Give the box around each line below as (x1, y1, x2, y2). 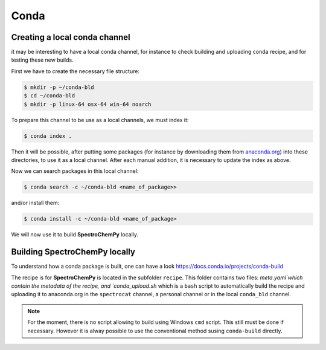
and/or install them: (11, 199, 60, 207)
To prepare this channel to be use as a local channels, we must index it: (11, 116, 189, 123)
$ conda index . (24, 132, 72, 139)
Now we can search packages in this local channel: (11, 167, 139, 175)
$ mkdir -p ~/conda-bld (24, 83, 95, 91)
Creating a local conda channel (11, 32, 131, 42)
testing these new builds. (11, 56, 74, 63)
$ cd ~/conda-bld (24, 92, 75, 99)
